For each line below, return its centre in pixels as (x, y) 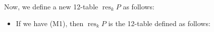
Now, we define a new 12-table (51, 6)
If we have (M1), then (50, 23)
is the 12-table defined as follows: (159, 23)
